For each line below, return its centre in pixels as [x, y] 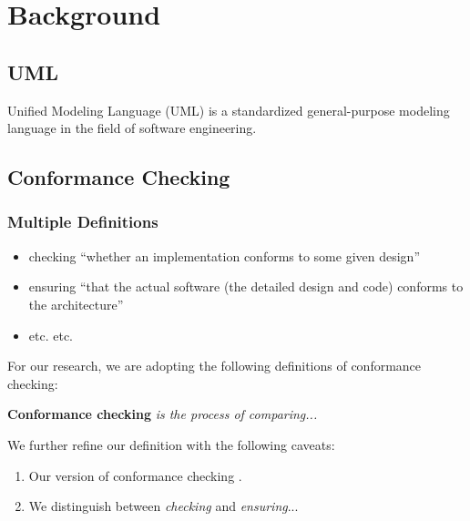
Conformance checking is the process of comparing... [163, 414]
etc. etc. [51, 335]
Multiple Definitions [83, 222]
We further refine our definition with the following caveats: [171, 444]
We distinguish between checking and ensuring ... [163, 506]
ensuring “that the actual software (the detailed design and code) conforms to [246, 286]
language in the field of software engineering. [132, 128]
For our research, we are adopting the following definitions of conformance [215, 366]
